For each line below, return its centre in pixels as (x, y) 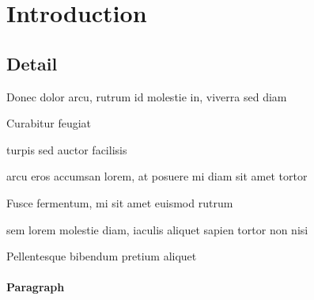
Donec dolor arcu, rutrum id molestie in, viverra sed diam (147, 96)
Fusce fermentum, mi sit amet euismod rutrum (120, 202)
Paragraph (36, 287)
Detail (32, 63)
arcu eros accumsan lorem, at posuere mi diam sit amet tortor (157, 176)
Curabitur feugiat (49, 123)
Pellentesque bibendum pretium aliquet (102, 256)
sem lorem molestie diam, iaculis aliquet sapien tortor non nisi (157, 229)
